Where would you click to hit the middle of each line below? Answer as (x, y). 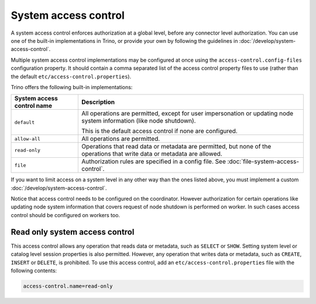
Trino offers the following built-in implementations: (72, 87)
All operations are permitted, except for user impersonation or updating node (188, 113)
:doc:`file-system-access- (263, 161)
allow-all (28, 139)
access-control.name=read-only (68, 286)
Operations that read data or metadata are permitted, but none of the (176, 147)
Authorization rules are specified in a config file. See (154, 161)
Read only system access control (73, 232)
